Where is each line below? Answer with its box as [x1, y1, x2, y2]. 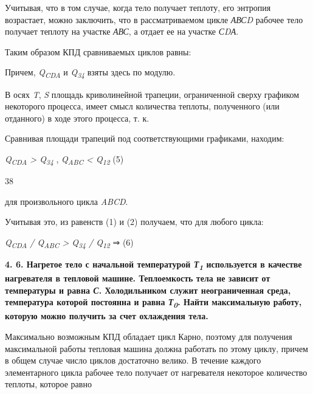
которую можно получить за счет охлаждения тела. [5, 309, 208, 322]
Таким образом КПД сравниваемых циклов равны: [5, 45, 191, 58]
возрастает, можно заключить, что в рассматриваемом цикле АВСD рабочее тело [5, 13, 303, 26]
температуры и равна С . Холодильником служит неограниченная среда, [5, 283, 291, 296]
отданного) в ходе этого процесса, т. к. [5, 111, 150, 124]
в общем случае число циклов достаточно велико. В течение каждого [5, 354, 261, 367]
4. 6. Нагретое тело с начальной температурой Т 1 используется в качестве [5, 257, 302, 272]
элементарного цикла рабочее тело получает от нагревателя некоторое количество [5, 365, 308, 378]
